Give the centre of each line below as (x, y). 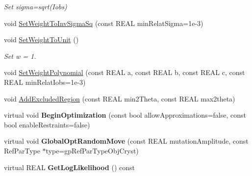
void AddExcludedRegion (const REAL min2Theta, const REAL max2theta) (120, 98)
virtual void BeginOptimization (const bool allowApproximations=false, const (125, 115)
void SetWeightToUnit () (41, 39)
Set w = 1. (20, 56)
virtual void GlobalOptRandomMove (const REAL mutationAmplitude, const (126, 141)
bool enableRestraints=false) (47, 124)
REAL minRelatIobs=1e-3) (45, 82)
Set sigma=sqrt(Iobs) (36, 6)
